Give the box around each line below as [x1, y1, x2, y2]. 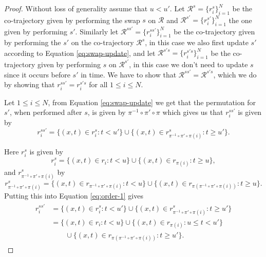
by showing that [4, 79, 55, 90]
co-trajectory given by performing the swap [4, 14, 140, 25]
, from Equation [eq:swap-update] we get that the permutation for [48, 96, 256, 107]
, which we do [213, 69, 257, 80]
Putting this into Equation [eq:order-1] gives [4, 190, 143, 201]
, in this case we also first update [145, 37, 249, 48]
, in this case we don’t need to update [129, 58, 248, 69]
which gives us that [162, 107, 223, 117]
